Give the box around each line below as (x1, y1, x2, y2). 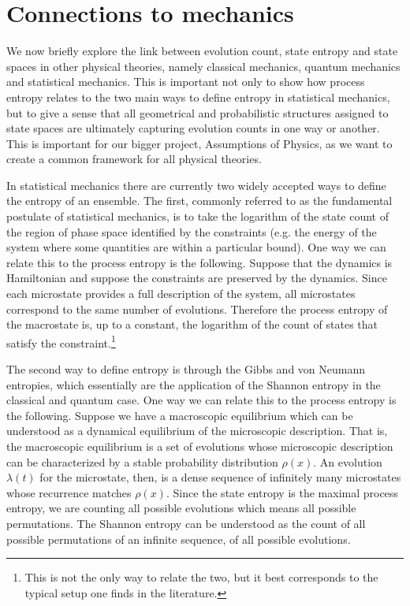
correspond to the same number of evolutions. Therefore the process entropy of (6, 300, 388, 317)
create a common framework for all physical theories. (6, 151, 262, 167)
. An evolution (313, 453, 382, 470)
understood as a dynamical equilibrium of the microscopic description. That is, (6, 422, 388, 439)
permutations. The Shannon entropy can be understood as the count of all (6, 515, 366, 531)
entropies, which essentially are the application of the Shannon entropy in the (6, 376, 381, 392)
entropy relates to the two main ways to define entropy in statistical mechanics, (6, 88, 390, 105)
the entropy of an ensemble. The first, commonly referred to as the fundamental (6, 192, 393, 209)
